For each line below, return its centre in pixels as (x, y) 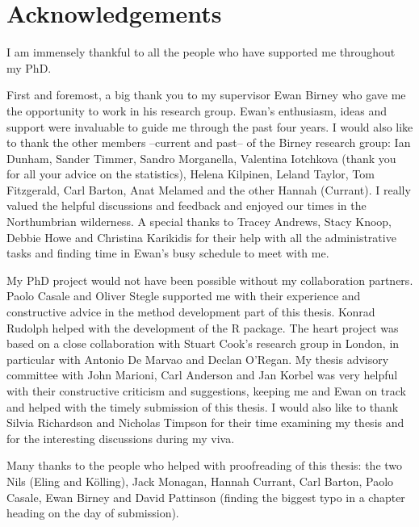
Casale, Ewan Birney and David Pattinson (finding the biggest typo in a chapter (206, 497)
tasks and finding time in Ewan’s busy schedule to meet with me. (168, 253)
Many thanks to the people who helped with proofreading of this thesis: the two (205, 465)
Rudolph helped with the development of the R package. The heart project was (203, 327)
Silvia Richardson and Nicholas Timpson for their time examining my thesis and (205, 422)
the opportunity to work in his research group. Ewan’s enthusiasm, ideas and (197, 110)
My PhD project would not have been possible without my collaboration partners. (210, 280)
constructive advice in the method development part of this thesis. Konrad (191, 312)
